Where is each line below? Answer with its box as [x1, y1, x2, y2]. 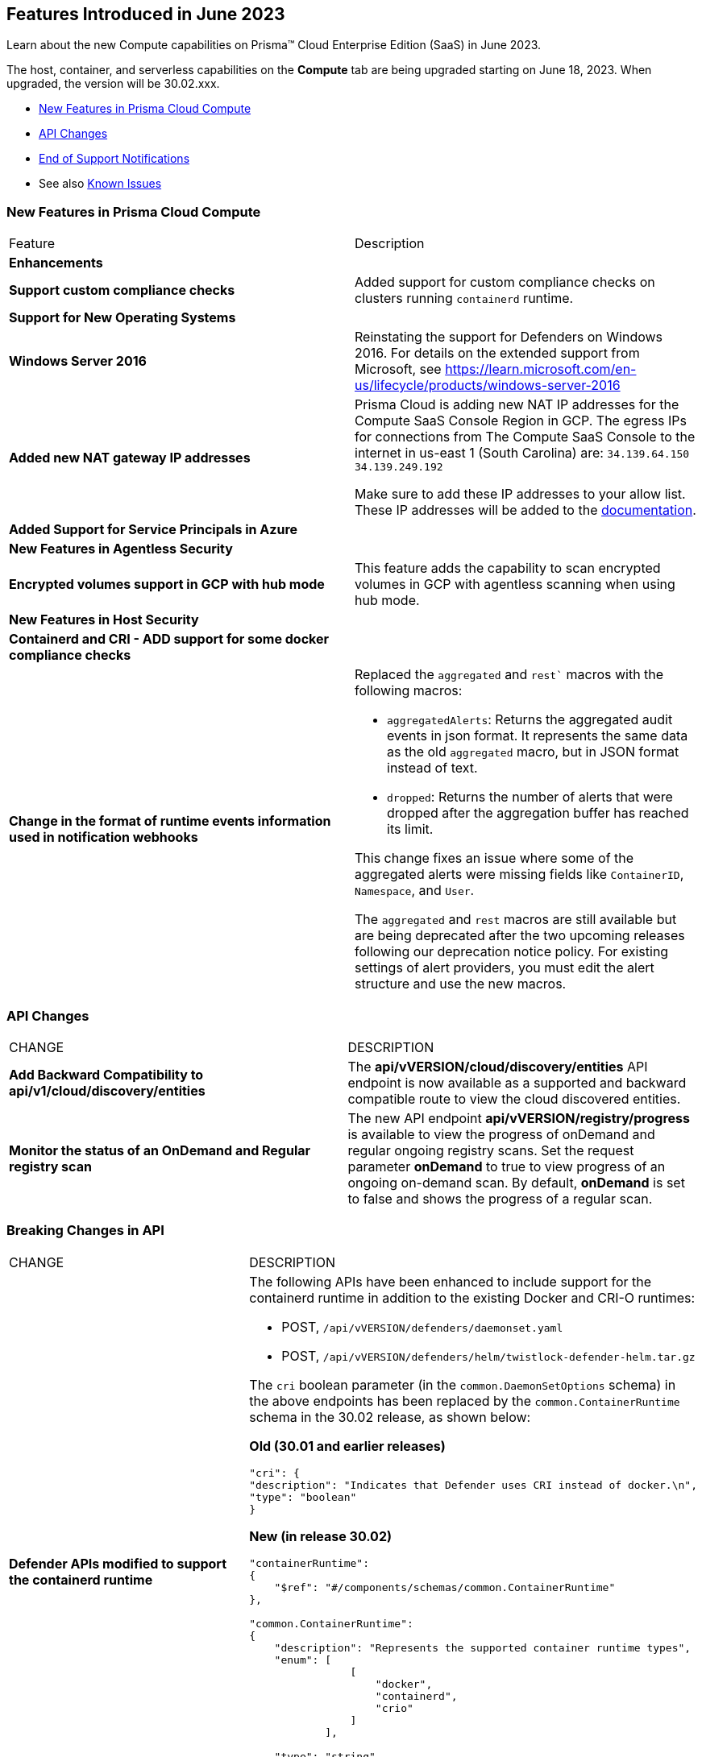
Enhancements [9, 255, 103, 271]
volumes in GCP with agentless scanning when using [355, 576, 675, 593]
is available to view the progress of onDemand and [347, 1125, 655, 1142]
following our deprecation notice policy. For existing [355, 943, 669, 960]
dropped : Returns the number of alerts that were [387, 789, 673, 806]
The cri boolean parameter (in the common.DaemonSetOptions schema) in [249, 1376, 676, 1393]
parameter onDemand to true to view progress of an [347, 1158, 666, 1175]
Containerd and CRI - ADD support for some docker [9, 631, 330, 648]
